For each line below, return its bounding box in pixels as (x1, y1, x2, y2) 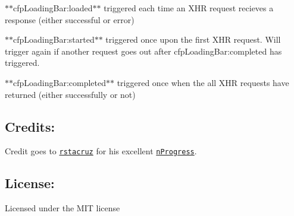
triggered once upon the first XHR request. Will (105, 33, 281, 46)
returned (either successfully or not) (5, 88, 136, 100)
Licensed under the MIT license (5, 202, 120, 214)
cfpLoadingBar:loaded (13, 2, 93, 14)
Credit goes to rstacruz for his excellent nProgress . (5, 145, 197, 157)
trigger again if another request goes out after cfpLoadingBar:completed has (5, 45, 282, 57)
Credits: (5, 117, 55, 135)
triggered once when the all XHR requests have (117, 76, 289, 88)
